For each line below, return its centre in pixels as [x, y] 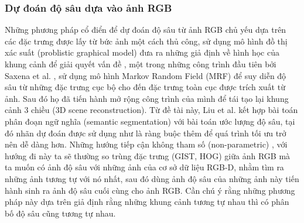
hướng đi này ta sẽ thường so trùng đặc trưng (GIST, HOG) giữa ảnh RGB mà [148, 155]
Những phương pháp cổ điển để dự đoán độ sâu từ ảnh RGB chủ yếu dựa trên [146, 30]
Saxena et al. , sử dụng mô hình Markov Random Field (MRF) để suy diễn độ [146, 75]
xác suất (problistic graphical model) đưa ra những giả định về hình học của [142, 52]
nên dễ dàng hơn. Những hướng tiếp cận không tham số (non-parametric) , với [146, 144]
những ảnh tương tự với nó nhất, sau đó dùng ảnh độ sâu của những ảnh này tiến [152, 178]
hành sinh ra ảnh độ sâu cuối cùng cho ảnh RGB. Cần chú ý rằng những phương [150, 190]
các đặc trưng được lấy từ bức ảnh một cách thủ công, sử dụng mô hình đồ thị [146, 41]
